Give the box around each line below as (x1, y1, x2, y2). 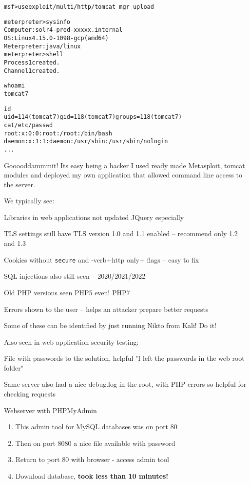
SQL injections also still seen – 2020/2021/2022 (4, 271, 146, 281)
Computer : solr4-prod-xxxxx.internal (4, 26, 123, 34)
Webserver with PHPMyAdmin (4, 405, 97, 415)
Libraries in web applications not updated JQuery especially (4, 212, 184, 222)
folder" (4, 362, 23, 373)
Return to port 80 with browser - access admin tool (15, 454, 169, 464)
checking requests (4, 389, 56, 399)
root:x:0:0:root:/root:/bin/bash (4, 130, 112, 137)
